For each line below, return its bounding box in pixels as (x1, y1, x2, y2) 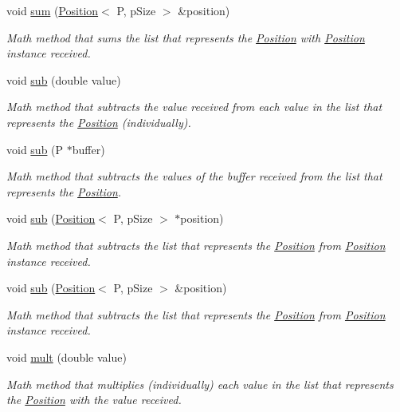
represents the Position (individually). (6, 113, 191, 130)
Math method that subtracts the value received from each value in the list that (6, 98, 382, 115)
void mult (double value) (6, 348, 127, 365)
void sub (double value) (6, 71, 121, 88)
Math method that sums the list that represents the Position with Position (6, 29, 365, 46)
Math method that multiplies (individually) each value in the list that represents (6, 375, 394, 392)
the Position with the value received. (6, 391, 182, 408)
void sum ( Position (6, 2, 99, 18)
